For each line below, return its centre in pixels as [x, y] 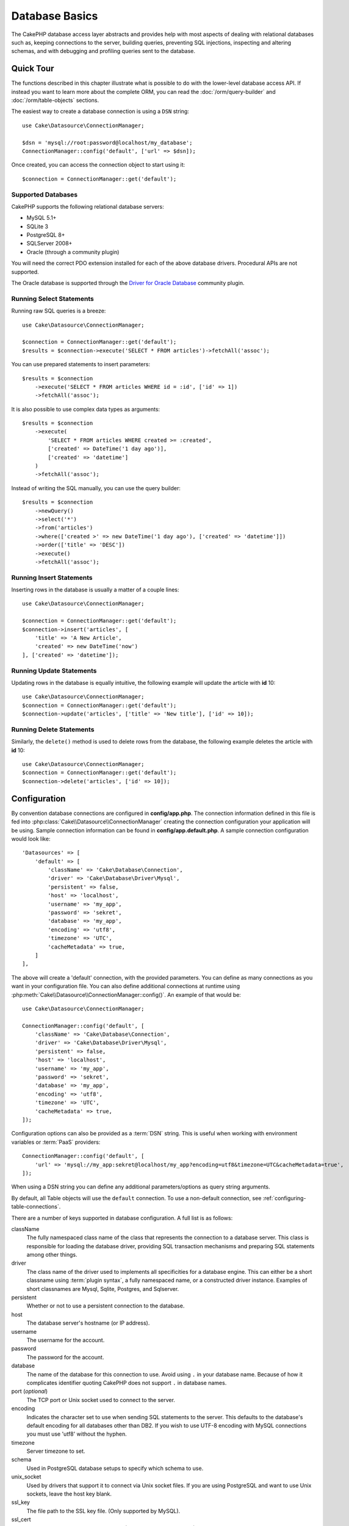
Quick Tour [33, 69]
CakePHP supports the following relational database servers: [88, 206]
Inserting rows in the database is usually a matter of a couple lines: [95, 590]
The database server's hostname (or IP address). [88, 1323]
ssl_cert [21, 1519]
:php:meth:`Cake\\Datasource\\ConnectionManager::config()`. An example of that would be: [126, 994]
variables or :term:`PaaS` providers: [56, 1142]
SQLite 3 [38, 226]
